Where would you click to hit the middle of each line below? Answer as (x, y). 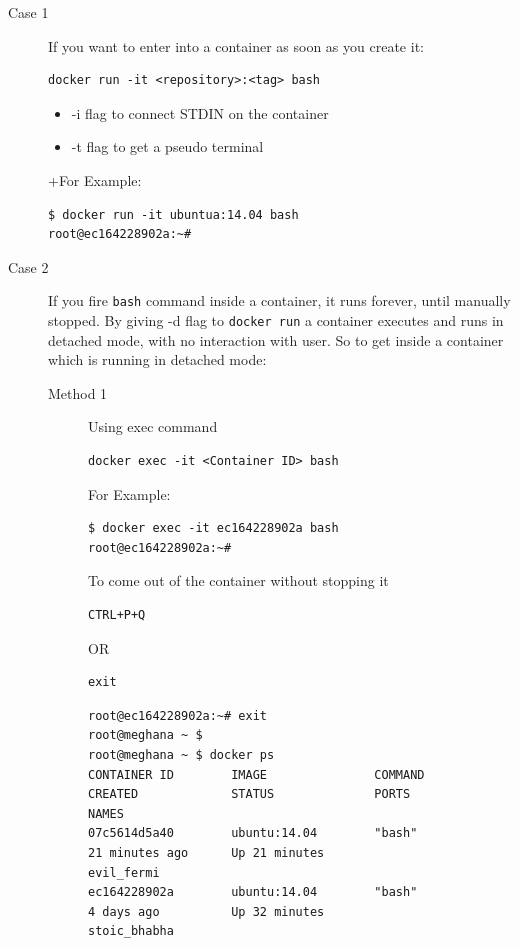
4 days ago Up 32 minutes (206, 911)
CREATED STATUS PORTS (249, 794)
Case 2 (28, 266)
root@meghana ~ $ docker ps (181, 754)
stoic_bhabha (131, 931)
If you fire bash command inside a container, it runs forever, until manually (279, 300)
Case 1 (28, 12)
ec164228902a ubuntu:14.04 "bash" (253, 892)
